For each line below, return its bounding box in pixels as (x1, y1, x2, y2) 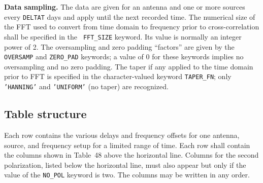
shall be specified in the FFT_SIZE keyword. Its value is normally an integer (4, 31, 242, 42)
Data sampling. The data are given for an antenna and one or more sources (4, 2, 245, 12)
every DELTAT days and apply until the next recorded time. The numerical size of (4, 11, 255, 22)
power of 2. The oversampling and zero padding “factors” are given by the (4, 41, 235, 52)
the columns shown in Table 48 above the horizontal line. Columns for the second (4, 150, 259, 160)
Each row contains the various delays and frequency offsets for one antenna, (4, 129, 240, 140)
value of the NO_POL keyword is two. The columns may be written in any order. (4, 169, 250, 180)
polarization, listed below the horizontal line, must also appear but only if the (4, 159, 246, 170)
